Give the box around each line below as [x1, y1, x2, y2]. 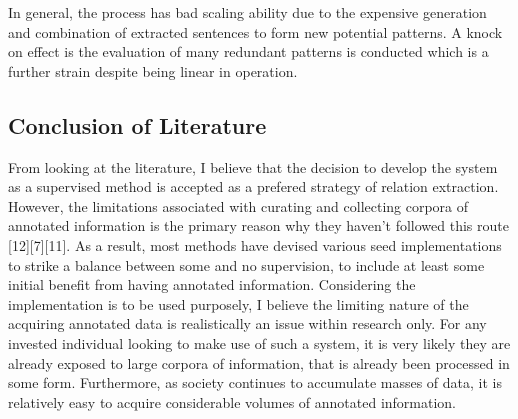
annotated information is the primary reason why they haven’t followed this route [8, 215, 509, 236]
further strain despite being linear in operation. [8, 60, 298, 81]
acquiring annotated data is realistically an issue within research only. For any [8, 313, 487, 334]
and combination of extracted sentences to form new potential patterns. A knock [8, 21, 503, 42]
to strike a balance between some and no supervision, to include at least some [8, 254, 485, 275]
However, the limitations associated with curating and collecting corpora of [8, 195, 469, 216]
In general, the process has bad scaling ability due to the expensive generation [8, 2, 487, 22]
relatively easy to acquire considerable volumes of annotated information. [8, 391, 457, 412]
